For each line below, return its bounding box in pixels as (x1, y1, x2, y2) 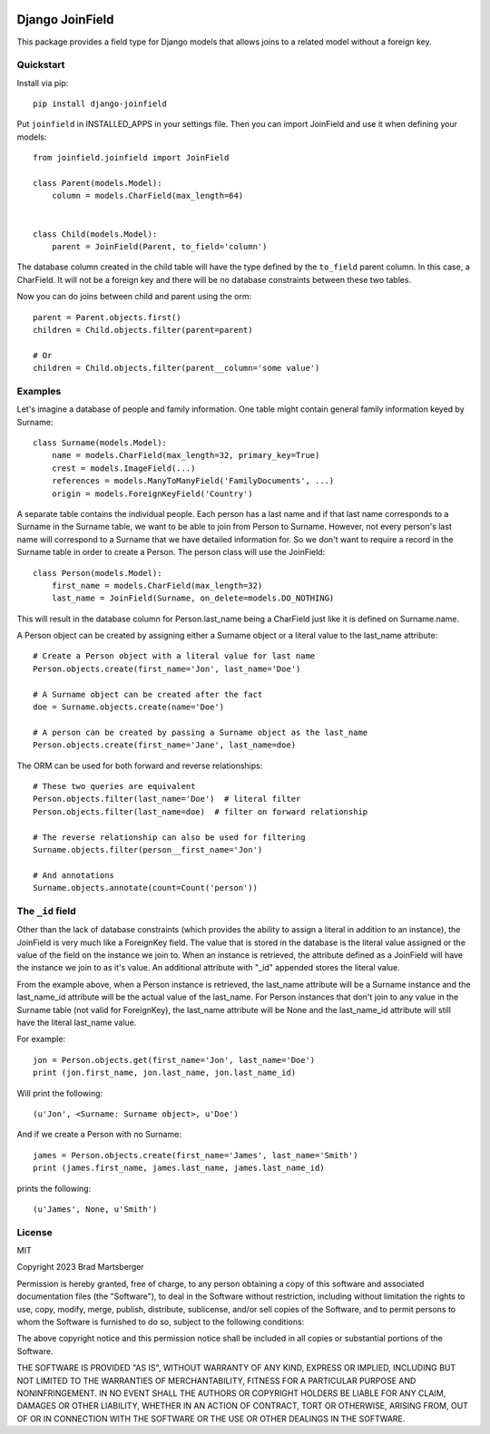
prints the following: (16, 1183, 92, 1194)
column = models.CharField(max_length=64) (51, 190, 244, 201)
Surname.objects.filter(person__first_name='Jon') (33, 844, 263, 854)
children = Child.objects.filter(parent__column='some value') (33, 363, 320, 374)
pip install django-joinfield (33, 99, 168, 109)
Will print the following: (16, 1088, 103, 1098)
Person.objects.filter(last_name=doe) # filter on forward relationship (33, 806, 368, 816)
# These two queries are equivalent (33, 781, 196, 791)
